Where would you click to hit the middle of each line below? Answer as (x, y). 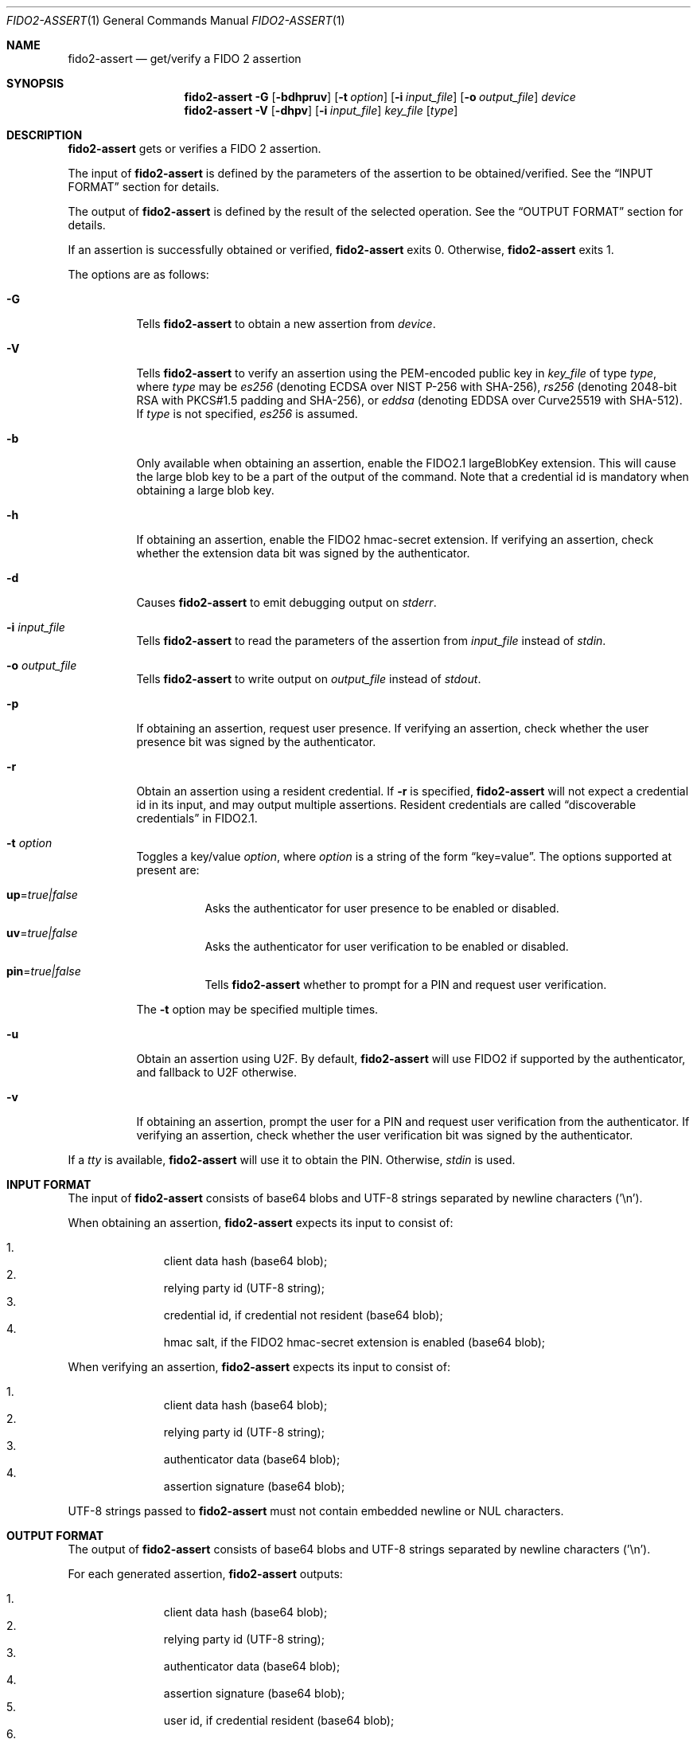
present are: (168, 870)
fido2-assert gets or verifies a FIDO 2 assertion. (195, 148)
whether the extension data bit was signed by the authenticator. (303, 553)
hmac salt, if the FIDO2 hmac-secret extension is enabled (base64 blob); (354, 1342)
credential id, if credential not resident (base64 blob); (303, 1315)
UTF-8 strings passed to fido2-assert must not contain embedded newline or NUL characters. (316, 1511)
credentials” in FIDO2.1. (197, 818)
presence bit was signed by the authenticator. (256, 742)
